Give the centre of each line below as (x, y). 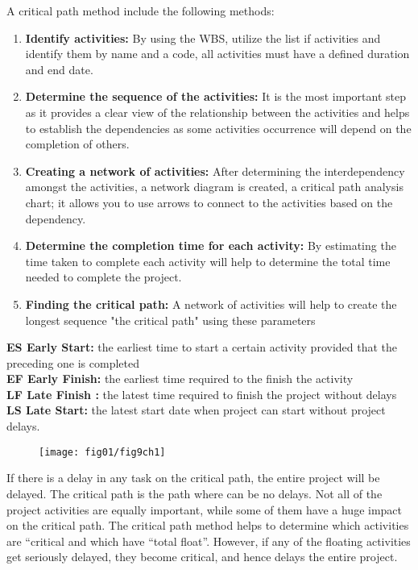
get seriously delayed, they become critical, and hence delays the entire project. (202, 557)
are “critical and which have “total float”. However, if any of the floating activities (209, 541)
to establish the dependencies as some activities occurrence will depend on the (218, 128)
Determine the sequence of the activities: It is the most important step (215, 96)
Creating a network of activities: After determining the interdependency (215, 171)
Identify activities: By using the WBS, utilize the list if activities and (203, 37)
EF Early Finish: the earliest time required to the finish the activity (180, 379)
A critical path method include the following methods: (141, 10)
